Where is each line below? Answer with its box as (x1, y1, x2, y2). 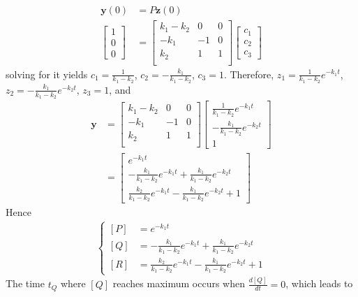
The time (6, 276, 45, 291)
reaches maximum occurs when (112, 276, 245, 291)
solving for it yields (6, 66, 88, 81)
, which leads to (285, 276, 353, 291)
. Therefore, (223, 66, 274, 81)
